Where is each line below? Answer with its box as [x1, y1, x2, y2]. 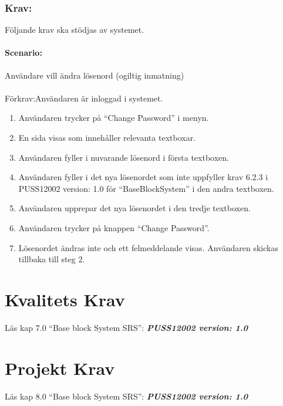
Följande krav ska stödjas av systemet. [5, 23, 144, 36]
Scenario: [5, 46, 42, 59]
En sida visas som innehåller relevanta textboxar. [18, 131, 196, 143]
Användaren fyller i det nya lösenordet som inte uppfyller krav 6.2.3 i [18, 171, 268, 183]
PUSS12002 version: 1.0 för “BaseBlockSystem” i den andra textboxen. [18, 182, 274, 194]
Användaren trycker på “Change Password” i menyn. [18, 111, 209, 124]
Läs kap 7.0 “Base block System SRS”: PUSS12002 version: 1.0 [5, 321, 248, 333]
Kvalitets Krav [5, 287, 125, 311]
